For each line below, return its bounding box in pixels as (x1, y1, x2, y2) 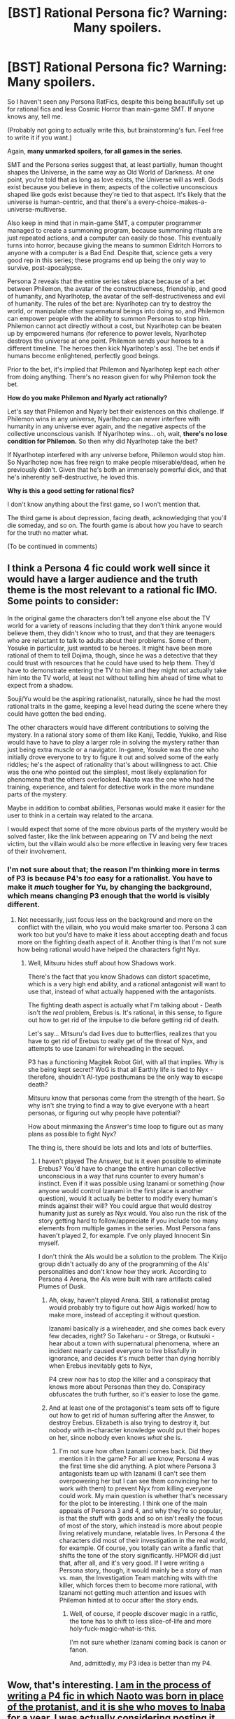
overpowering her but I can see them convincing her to (59, 1477, 218, 1486)
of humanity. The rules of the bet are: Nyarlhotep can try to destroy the (7, 299, 212, 308)
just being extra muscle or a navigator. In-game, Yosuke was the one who (7, 745, 219, 754)
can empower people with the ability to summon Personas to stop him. (7, 314, 211, 322)
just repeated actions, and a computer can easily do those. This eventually (7, 233, 222, 242)
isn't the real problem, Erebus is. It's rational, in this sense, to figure (27, 1008, 222, 1017)
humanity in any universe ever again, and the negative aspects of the (7, 422, 206, 430)
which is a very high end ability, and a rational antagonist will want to (27, 980, 226, 988)
